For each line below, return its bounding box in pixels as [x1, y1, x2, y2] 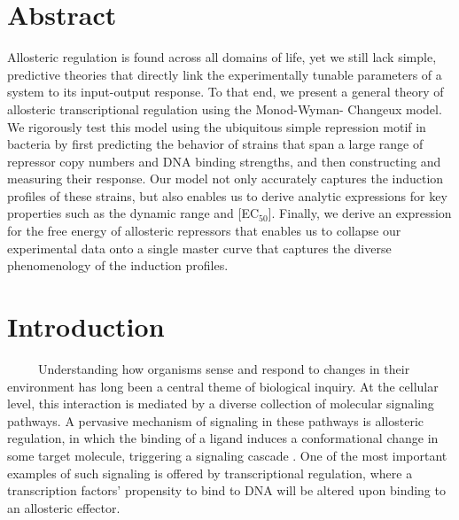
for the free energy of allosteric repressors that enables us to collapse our [7, 221, 401, 240]
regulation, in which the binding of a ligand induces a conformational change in [7, 429, 439, 447]
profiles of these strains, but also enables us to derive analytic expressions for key [7, 186, 447, 205]
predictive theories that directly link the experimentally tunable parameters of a [7, 65, 442, 83]
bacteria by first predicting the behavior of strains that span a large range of [7, 135, 424, 153]
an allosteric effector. [7, 498, 121, 516]
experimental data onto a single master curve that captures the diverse [7, 238, 392, 257]
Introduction [7, 308, 165, 345]
